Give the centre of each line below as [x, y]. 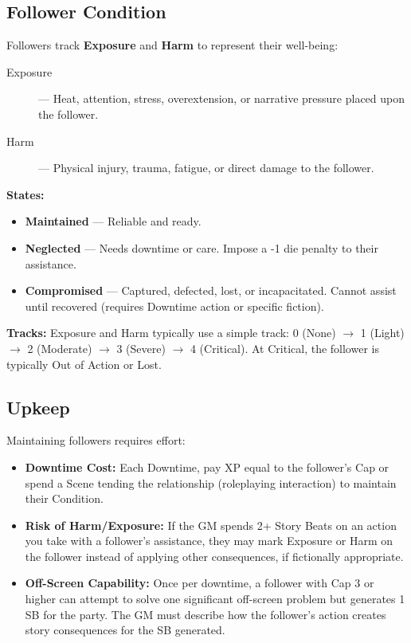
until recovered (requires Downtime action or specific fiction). [174, 306]
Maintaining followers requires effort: [96, 440]
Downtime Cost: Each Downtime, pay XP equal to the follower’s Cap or [207, 467]
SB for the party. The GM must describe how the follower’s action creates [205, 614]
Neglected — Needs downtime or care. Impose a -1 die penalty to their [202, 247]
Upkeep [38, 407]
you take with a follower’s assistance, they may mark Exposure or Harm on [209, 541]
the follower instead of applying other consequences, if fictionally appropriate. [214, 556]
